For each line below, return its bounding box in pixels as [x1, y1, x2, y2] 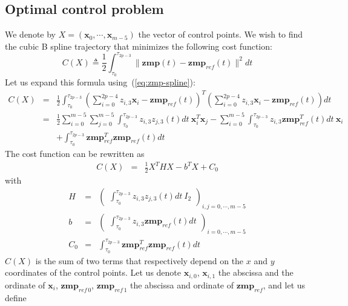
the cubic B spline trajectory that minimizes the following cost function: [5, 39, 272, 52]
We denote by [5, 28, 56, 41]
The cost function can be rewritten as [5, 147, 145, 159]
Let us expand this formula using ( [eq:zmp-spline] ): [5, 76, 195, 88]
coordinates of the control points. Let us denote [5, 266, 182, 279]
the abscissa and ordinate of [130, 278, 234, 291]
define [5, 291, 27, 304]
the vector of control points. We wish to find [138, 28, 303, 41]
